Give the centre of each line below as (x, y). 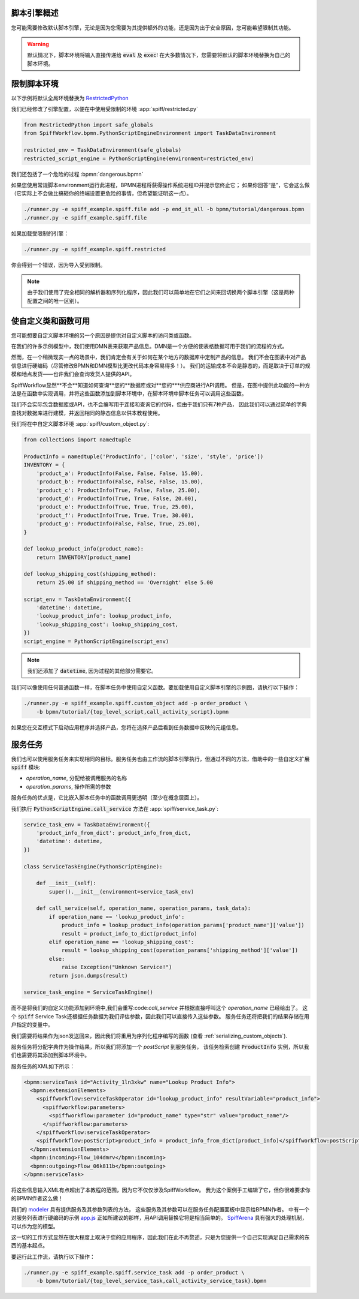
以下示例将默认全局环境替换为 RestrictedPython (70, 98)
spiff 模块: (26, 767)
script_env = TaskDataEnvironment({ (77, 599)
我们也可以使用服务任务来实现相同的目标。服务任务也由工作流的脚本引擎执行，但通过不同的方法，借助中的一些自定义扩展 (160, 759)
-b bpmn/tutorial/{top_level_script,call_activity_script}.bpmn (133, 712)
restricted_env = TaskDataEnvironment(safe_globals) (103, 150)
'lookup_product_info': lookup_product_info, (104, 616)
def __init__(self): (66, 883)
